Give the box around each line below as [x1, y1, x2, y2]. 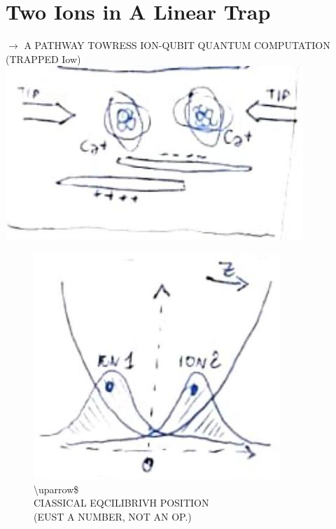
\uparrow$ [34, 481, 79, 496]
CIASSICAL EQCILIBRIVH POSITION [34, 495, 209, 510]
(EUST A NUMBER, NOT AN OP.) [34, 509, 192, 523]
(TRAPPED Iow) [6, 51, 81, 66]
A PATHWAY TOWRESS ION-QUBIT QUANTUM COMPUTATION [24, 38, 330, 53]
